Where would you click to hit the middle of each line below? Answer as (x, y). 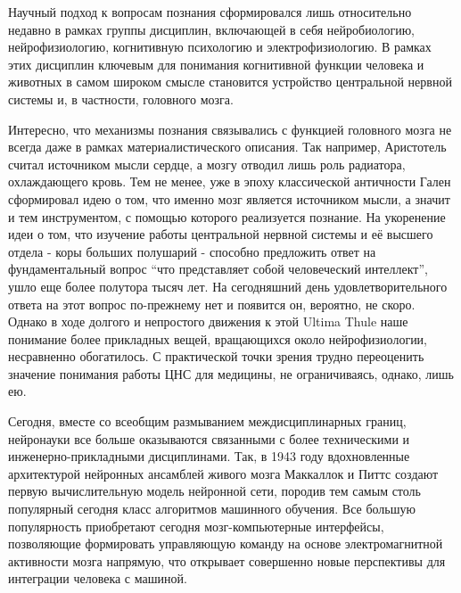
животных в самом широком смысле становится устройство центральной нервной (230, 82)
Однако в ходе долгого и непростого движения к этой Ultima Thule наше (208, 321)
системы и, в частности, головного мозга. (121, 99)
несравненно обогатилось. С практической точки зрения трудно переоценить (216, 356)
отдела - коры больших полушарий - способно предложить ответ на (192, 251)
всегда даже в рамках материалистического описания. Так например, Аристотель (227, 147)
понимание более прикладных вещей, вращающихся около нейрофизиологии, (218, 338)
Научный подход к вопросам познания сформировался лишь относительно (210, 12)
